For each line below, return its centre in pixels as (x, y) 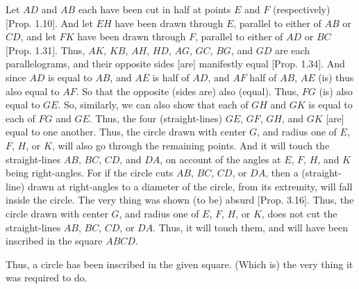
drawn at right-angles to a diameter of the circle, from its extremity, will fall (190, 186)
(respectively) (301, 9)
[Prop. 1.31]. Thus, (45, 50)
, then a (282, 173)
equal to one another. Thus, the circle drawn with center (126, 132)
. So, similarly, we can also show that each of (153, 105)
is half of (171, 77)
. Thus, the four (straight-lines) (156, 118)
